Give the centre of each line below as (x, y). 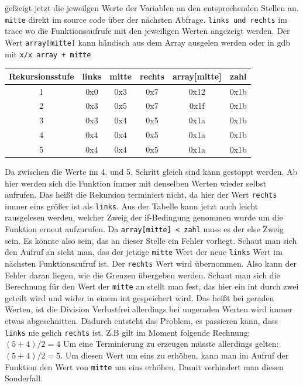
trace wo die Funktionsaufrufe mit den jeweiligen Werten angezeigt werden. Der (147, 31)
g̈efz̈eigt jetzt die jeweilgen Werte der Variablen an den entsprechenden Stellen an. (152, 8)
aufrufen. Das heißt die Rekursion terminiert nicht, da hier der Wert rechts (141, 194)
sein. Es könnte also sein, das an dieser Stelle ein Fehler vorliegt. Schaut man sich (151, 240)
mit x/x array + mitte (48, 54)
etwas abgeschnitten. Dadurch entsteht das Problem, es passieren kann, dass (142, 321)
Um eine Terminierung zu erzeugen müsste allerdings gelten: (171, 344)
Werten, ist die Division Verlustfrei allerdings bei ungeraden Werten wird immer (149, 309)
